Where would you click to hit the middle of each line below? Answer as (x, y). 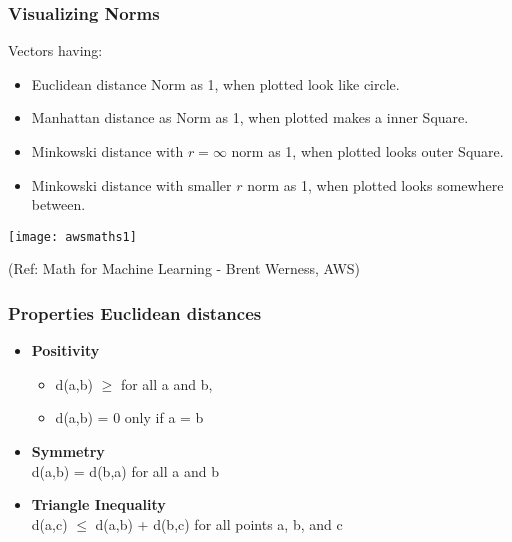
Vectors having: (55, 50)
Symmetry (68, 451)
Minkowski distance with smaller (131, 184)
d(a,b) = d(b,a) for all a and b (125, 470)
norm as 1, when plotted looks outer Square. (367, 151)
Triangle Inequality (98, 504)
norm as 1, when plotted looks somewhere (375, 184)
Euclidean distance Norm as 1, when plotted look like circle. (215, 83)
